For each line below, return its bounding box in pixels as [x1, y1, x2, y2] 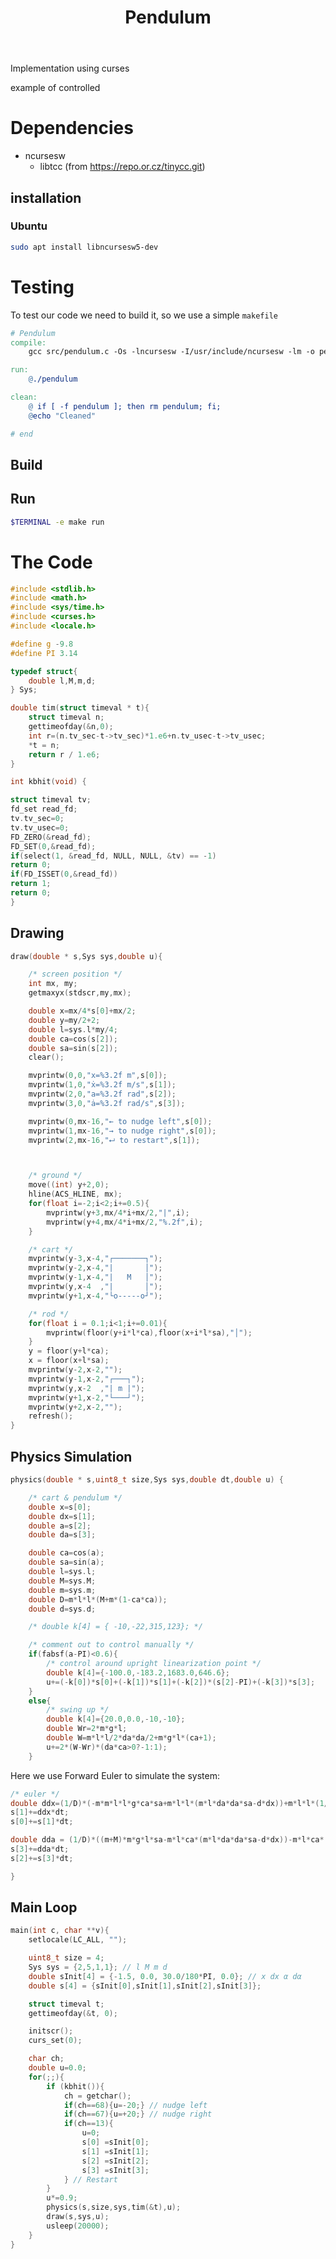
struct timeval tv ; [10, 795, 92, 805]
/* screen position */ [28, 969, 123, 980]
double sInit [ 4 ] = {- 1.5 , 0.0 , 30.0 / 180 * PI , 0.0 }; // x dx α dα [28, 1971, 302, 1981]
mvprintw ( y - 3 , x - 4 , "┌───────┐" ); [28, 1254, 163, 1264]
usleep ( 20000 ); [46, 2221, 110, 2231]
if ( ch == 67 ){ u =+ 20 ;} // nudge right [63, 2109, 213, 2120]
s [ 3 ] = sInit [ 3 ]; [81, 2165, 150, 2175]
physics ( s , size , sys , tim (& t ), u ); [46, 2202, 182, 2213]
